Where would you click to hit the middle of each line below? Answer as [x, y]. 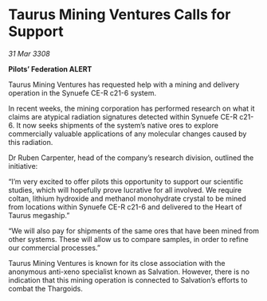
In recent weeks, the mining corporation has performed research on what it [132, 108]
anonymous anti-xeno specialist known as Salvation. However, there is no [129, 272]
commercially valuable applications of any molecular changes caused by [128, 134]
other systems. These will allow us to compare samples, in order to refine [128, 239]
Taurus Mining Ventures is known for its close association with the [117, 263]
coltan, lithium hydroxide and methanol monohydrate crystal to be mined [128, 198]
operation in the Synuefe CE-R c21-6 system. [82, 92]
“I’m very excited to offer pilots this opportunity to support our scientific [126, 182]
